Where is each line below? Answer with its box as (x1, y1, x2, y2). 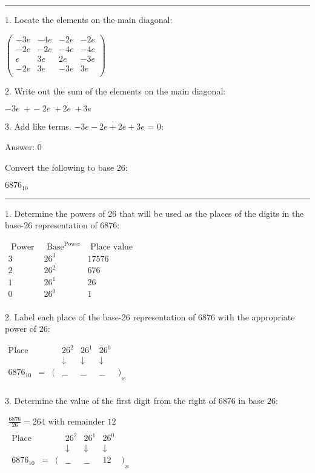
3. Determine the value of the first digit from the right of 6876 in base (5, 394, 265, 406)
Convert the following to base (5, 160, 114, 173)
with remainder (48, 417, 105, 426)
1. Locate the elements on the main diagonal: (5, 13, 173, 25)
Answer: (5, 141, 35, 153)
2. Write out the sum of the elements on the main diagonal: (5, 84, 226, 97)
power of (5, 322, 37, 335)
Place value (90, 243, 133, 252)
